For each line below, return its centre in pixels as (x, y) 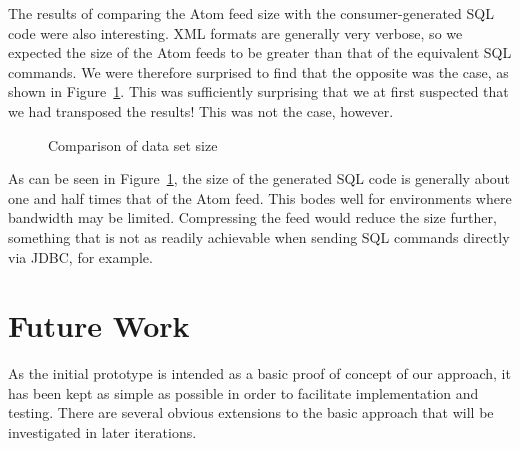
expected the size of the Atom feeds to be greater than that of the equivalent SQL (260, 52)
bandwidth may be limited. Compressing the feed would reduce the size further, (252, 217)
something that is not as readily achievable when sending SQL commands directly (259, 236)
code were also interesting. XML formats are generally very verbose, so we (235, 32)
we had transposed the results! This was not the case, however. (201, 110)
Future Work (99, 325)
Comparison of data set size (133, 144)
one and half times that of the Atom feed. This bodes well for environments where (260, 197)
